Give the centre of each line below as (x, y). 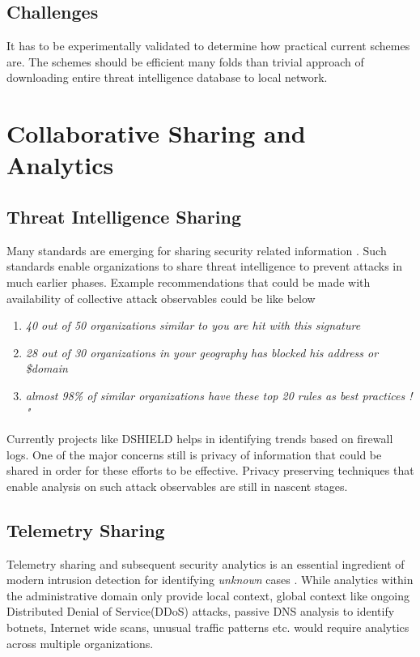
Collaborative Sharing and (156, 133)
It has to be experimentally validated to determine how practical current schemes (208, 46)
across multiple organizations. (80, 643)
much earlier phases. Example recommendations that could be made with (189, 282)
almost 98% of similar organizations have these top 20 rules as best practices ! (219, 395)
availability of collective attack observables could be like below (161, 298)
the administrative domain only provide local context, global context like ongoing (208, 595)
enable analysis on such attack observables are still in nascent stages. (177, 486)
